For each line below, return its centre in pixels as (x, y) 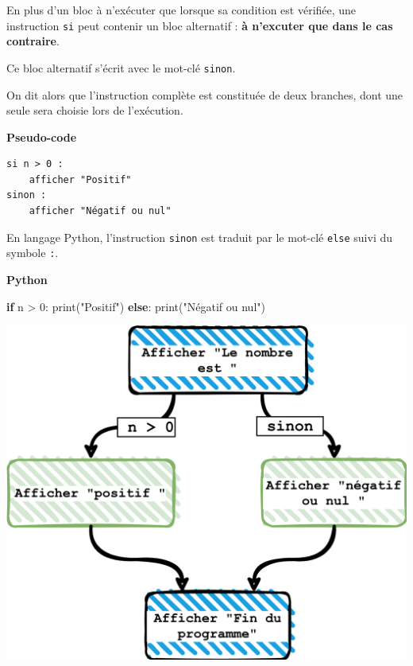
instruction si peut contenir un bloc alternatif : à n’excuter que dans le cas (200, 25)
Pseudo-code (42, 136)
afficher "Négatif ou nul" (100, 211)
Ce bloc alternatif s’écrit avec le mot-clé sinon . (121, 67)
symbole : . (33, 253)
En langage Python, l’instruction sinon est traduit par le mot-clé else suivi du (200, 237)
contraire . (33, 41)
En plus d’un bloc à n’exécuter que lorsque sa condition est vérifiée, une (181, 10)
